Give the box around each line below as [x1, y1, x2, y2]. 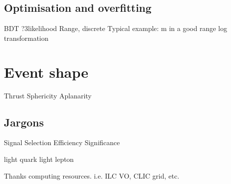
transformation [4, 32, 49, 43]
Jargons [4, 114, 44, 129]
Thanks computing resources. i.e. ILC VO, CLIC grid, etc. [4, 170, 180, 181]
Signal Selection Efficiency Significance [4, 137, 120, 148]
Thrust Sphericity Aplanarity [4, 90, 92, 100]
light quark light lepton [4, 153, 74, 164]
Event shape [4, 61, 89, 82]
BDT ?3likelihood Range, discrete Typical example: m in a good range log [4, 23, 227, 33]
